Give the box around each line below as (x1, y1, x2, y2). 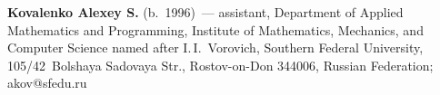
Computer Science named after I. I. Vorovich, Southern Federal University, (7, 38, 424, 57)
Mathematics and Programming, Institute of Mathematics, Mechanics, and (7, 20, 424, 39)
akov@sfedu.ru (7, 73, 87, 92)
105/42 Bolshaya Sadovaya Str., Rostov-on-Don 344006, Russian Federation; (7, 55, 434, 74)
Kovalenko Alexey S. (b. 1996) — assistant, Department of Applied (7, 3, 404, 21)
